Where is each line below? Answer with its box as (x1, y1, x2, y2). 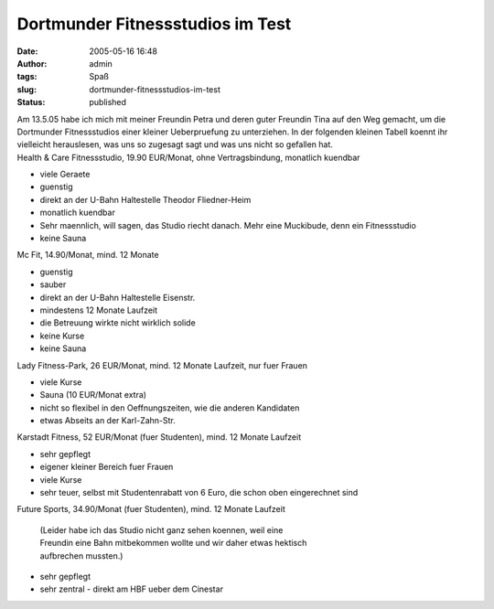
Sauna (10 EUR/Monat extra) (39, 390, 146, 401)
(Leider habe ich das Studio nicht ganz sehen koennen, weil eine (39, 524, 284, 535)
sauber (39, 279, 67, 290)
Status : (16, 97, 46, 108)
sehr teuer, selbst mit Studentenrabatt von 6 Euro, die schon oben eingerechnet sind (39, 487, 359, 498)
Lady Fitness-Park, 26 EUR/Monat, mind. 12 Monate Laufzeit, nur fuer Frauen (16, 359, 308, 370)
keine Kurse (39, 330, 85, 341)
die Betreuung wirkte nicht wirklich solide (39, 317, 196, 328)
